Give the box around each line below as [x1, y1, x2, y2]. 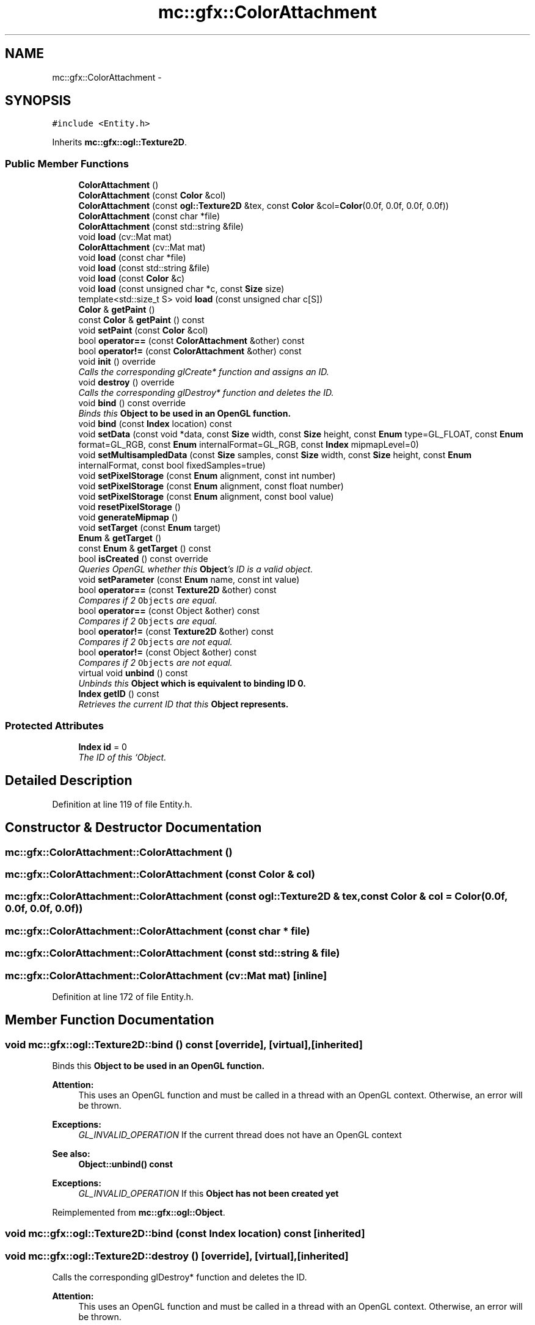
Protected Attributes [5, 719, 104, 732]
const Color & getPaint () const [78, 315, 205, 326]
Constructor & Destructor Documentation [5, 820, 262, 836]
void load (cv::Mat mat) [78, 232, 172, 243]
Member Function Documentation [5, 1012, 214, 1028]
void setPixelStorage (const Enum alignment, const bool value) [78, 491, 334, 502]
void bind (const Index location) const [78, 418, 232, 429]
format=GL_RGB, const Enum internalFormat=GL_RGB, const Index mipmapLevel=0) [78, 439, 419, 450]
